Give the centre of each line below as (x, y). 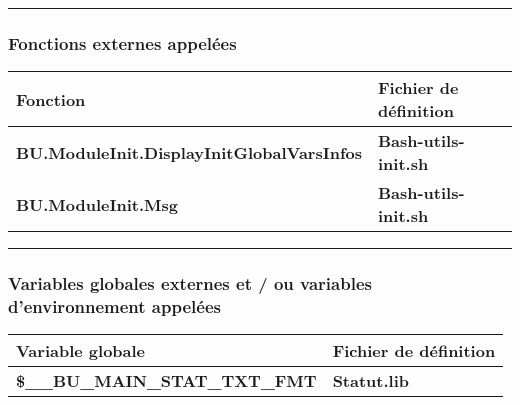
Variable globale (81, 351)
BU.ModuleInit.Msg (97, 204)
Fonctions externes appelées (122, 42)
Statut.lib (371, 381)
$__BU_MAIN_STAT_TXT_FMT (166, 381)
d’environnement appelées (114, 306)
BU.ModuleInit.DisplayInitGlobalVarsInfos (189, 152)
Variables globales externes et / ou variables (190, 283)
